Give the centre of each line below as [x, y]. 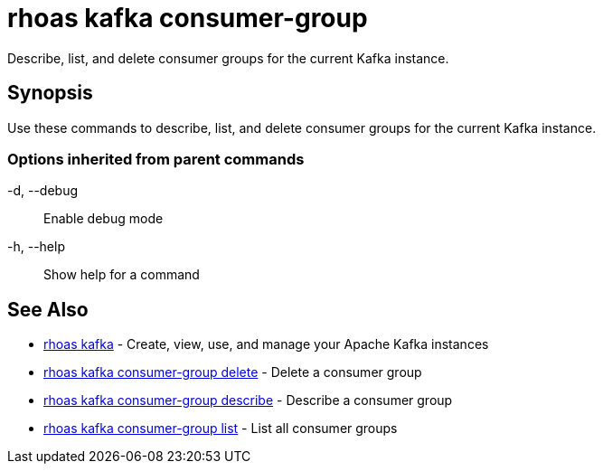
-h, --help [36, 247]
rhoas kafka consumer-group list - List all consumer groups [221, 429]
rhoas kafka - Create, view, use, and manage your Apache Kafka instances [266, 344]
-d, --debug [43, 191]
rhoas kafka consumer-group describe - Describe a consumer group [248, 400]
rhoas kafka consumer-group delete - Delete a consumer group [233, 372]
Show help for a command [122, 275]
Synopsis [50, 93]
